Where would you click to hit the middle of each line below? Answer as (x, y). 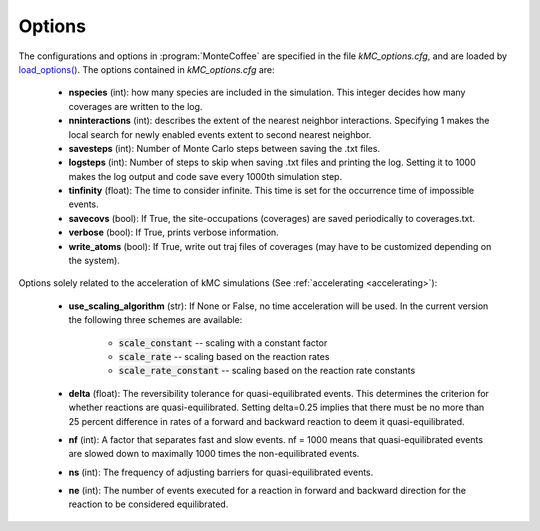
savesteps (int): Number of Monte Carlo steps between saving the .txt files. (224, 148)
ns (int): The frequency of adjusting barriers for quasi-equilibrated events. (221, 472)
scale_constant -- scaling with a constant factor (223, 342)
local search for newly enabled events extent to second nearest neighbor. (220, 134)
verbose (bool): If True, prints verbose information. (173, 232)
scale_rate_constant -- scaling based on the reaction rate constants (267, 371)
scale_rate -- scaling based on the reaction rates (224, 356)
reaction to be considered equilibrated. (148, 504)
